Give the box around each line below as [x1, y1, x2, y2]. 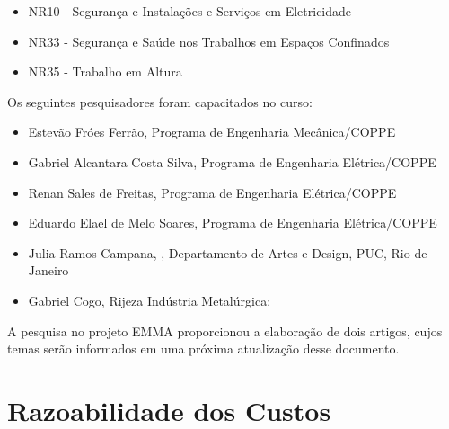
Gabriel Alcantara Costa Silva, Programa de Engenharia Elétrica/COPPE [28, 152, 436, 171]
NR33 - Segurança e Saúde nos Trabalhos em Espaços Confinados [28, 31, 390, 50]
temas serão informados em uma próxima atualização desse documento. [7, 339, 400, 358]
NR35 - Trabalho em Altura [28, 62, 182, 81]
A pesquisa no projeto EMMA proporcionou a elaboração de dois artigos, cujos [7, 321, 443, 340]
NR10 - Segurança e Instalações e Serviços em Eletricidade [28, 2, 352, 20]
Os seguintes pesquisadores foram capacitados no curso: [7, 92, 313, 111]
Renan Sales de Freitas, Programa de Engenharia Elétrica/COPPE [28, 183, 397, 201]
